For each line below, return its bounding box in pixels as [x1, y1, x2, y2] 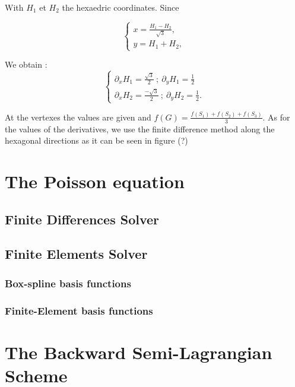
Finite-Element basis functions [5, 303, 153, 318]
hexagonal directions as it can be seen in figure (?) [5, 134, 188, 147]
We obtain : [5, 58, 47, 71]
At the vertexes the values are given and [5, 110, 151, 123]
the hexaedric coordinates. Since [62, 1, 179, 13]
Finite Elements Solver [5, 245, 148, 263]
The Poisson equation [5, 169, 185, 193]
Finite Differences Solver [5, 210, 159, 228]
